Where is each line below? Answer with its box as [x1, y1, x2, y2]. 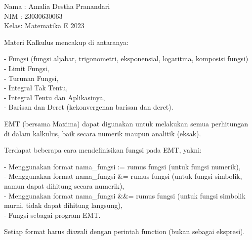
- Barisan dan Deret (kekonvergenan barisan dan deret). [4, 102, 173, 112]
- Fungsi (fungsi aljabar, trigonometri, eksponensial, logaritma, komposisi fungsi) [4, 53, 249, 64]
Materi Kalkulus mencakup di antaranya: [4, 37, 128, 47]
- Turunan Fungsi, [4, 73, 59, 83]
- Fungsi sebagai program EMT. [4, 209, 101, 220]
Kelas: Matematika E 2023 [4, 20, 84, 31]
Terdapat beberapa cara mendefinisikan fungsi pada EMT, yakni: [4, 145, 202, 155]
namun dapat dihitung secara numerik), [4, 180, 125, 191]
